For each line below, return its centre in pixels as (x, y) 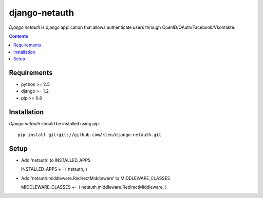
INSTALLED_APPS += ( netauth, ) (54, 169)
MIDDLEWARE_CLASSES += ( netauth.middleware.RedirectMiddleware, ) (94, 187)
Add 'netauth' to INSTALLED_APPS (56, 160)
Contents (19, 36)
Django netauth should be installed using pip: (55, 123)
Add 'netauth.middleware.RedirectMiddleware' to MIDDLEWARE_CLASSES (96, 178)
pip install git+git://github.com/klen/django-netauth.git (90, 135)
